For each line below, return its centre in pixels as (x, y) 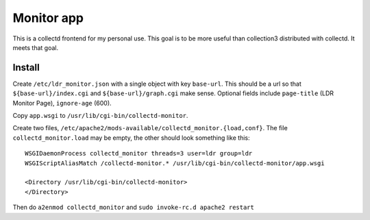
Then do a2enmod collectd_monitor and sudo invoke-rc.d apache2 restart (134, 207)
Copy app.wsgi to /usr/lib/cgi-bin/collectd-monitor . (100, 116)
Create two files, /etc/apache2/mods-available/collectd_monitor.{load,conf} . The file (150, 128)
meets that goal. (35, 47)
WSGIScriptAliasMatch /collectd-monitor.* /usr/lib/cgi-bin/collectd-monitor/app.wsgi (175, 163)
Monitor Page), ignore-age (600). (62, 103)
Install (26, 68)
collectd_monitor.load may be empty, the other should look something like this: (131, 138)
